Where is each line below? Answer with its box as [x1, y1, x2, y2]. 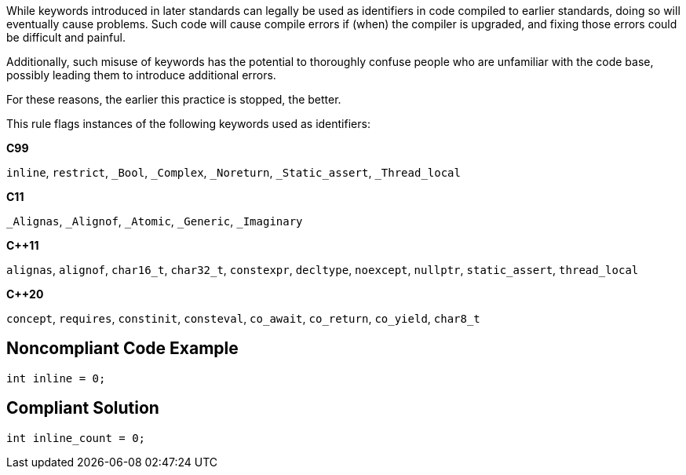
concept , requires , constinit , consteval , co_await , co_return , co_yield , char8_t [6, 312, 480, 325]
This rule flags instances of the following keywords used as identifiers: [6, 117, 370, 130]
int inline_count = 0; [6, 431, 146, 444]
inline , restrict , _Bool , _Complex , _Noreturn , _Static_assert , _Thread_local [6, 166, 461, 179]
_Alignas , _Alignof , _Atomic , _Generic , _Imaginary [6, 214, 303, 228]
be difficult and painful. [6, 31, 126, 44]
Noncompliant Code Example [6, 338, 239, 359]
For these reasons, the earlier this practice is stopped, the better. [6, 93, 341, 106]
